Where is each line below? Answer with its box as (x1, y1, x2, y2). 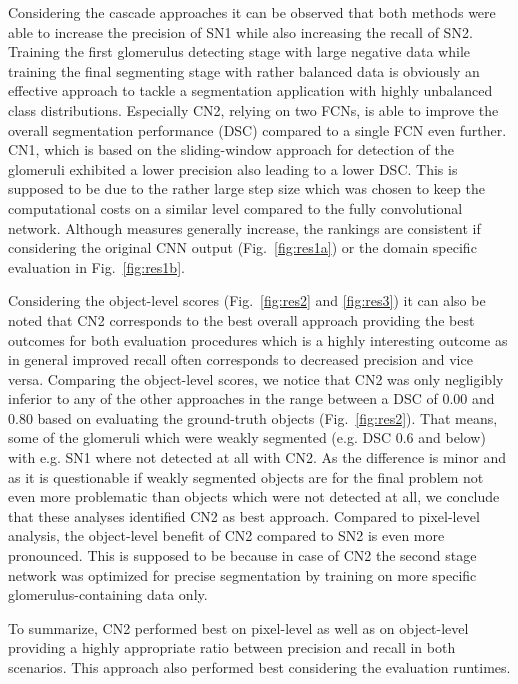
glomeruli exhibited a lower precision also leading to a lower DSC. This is (8, 158, 458, 179)
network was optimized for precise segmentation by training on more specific (8, 564, 477, 585)
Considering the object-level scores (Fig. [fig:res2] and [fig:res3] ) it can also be (8, 290, 486, 311)
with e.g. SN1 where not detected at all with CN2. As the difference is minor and (8, 447, 507, 468)
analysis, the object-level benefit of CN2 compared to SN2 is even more (8, 525, 445, 546)
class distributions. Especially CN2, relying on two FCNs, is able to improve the (8, 99, 499, 120)
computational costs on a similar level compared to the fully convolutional (8, 197, 463, 218)
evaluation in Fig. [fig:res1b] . (8, 256, 185, 277)
